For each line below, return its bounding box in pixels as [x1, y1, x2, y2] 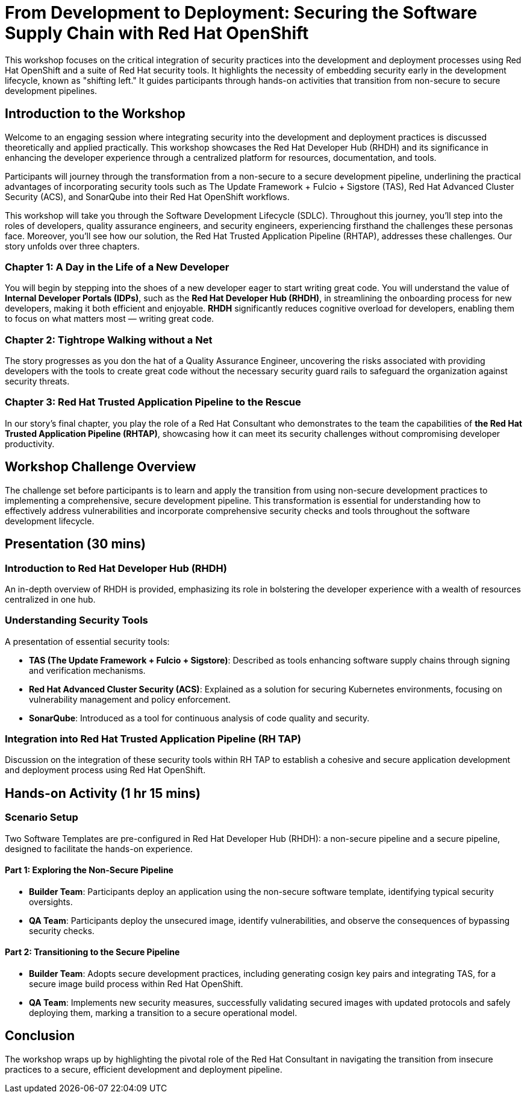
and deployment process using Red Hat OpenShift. [5, 765, 206, 776]
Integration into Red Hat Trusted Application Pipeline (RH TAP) [5, 733, 302, 745]
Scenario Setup [5, 811, 78, 824]
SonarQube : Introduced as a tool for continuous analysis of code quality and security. [29, 712, 370, 723]
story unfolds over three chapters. [5, 240, 140, 251]
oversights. [29, 896, 73, 907]
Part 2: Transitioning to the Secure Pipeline [5, 947, 180, 958]
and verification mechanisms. [29, 665, 146, 676]
